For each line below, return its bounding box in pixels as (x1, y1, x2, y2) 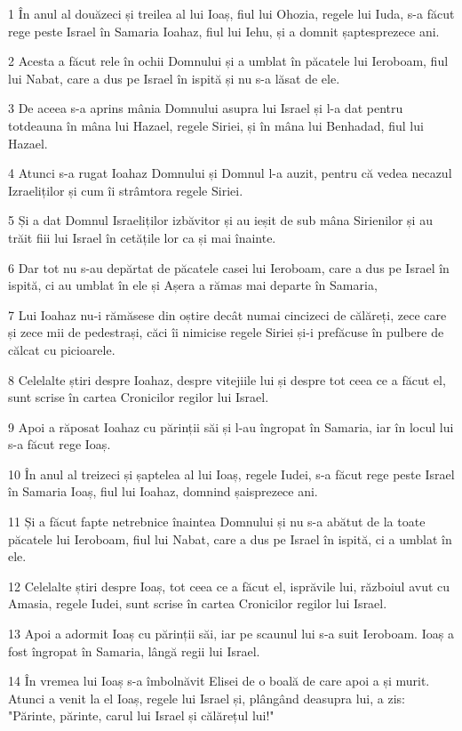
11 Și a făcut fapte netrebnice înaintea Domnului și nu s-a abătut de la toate (8, 512, 426, 531)
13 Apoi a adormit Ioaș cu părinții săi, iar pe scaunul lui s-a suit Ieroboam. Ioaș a (8, 624, 454, 643)
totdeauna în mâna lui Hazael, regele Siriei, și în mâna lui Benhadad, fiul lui (8, 116, 424, 134)
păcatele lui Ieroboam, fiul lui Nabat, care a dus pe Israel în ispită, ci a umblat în (8, 529, 452, 548)
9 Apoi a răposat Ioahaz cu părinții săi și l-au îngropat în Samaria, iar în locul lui (8, 417, 454, 436)
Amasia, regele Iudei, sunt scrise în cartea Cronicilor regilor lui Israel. (8, 594, 387, 613)
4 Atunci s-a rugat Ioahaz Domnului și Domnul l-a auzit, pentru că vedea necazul (8, 164, 452, 182)
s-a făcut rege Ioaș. (8, 435, 111, 454)
